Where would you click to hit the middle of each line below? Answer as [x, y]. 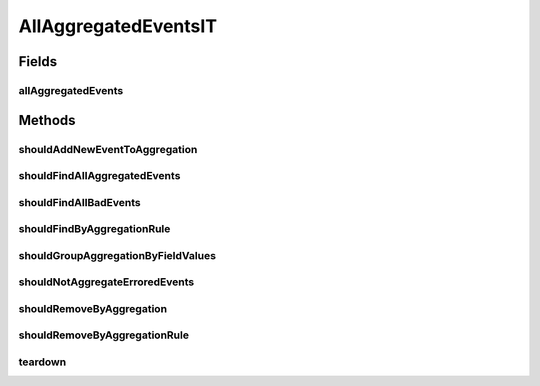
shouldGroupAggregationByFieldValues [117, 255]
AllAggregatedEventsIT [118, 26]
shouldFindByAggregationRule [94, 229]
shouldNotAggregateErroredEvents [106, 282]
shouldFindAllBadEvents [79, 202]
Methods [47, 120]
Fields [38, 61]
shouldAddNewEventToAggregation [108, 149]
